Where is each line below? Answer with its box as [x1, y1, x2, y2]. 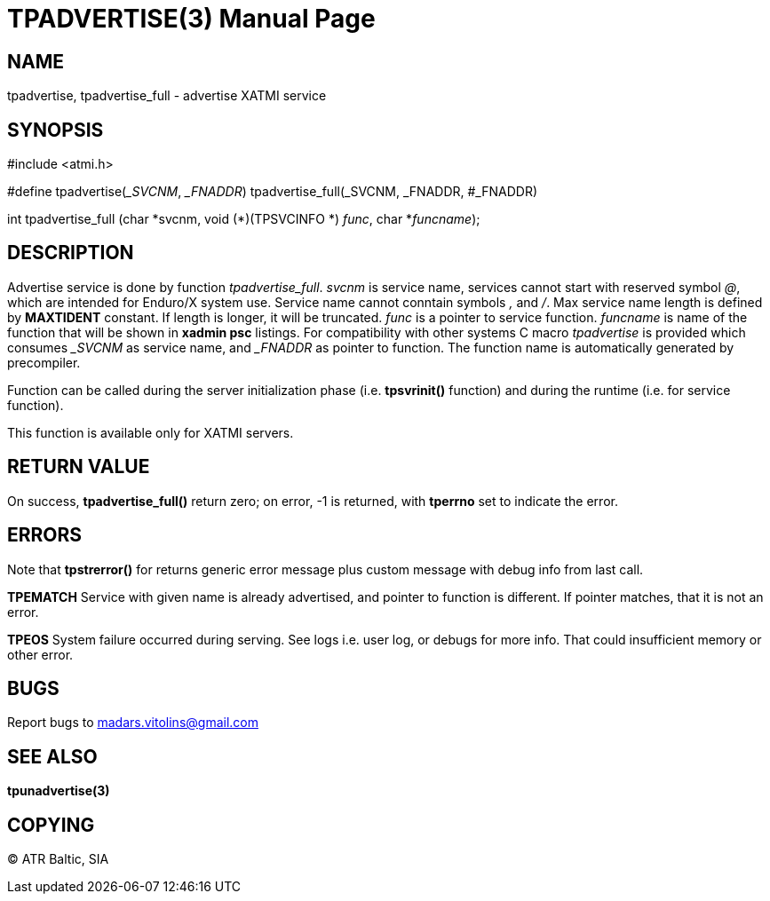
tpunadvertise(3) [7, 783, 110, 799]
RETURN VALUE [7, 455, 150, 478]
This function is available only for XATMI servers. [7, 424, 294, 440]
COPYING [7, 813, 95, 836]
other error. [7, 646, 74, 662]
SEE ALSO [7, 745, 98, 768]
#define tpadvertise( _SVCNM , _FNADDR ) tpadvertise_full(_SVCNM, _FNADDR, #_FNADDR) [7, 184, 538, 200]
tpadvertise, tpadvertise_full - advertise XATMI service [7, 88, 327, 104]
